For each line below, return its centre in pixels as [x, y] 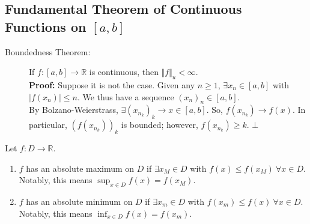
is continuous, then [124, 72]
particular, [48, 125]
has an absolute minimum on [79, 201]
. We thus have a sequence [126, 96]
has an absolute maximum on [80, 168]
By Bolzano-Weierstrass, [74, 110]
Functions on [46, 26]
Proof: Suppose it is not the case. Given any [112, 84]
